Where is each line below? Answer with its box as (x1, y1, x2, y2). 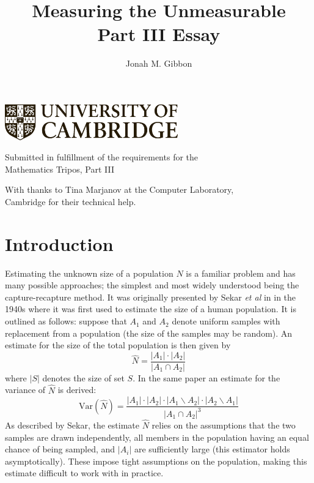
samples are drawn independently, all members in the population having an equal (5, 430, 309, 443)
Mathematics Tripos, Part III (5, 162, 114, 175)
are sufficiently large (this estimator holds (134, 443, 290, 455)
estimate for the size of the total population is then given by (5, 339, 231, 351)
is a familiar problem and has (186, 266, 296, 279)
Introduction (5, 231, 114, 256)
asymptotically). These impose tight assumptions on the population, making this (5, 454, 307, 467)
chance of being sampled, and (5, 443, 115, 455)
